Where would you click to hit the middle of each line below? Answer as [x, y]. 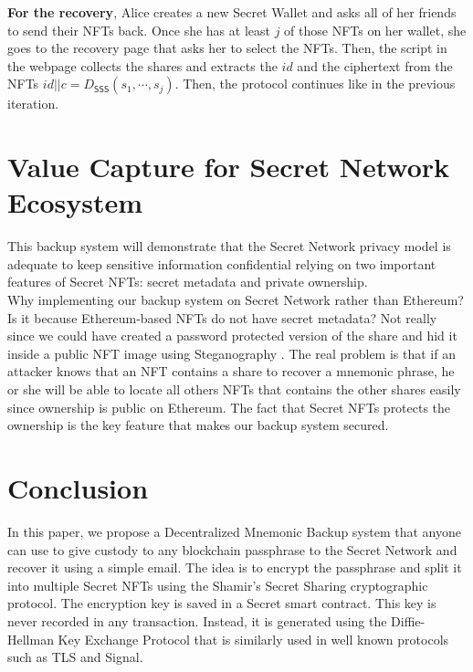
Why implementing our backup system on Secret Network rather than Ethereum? [236, 300]
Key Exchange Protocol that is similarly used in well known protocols [253, 639]
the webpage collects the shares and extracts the [142, 65]
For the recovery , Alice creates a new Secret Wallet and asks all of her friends [232, 12]
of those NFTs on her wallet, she [375, 30]
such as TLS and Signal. [75, 657]
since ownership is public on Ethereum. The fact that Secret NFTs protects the [229, 407]
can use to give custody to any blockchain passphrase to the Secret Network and [232, 549]
